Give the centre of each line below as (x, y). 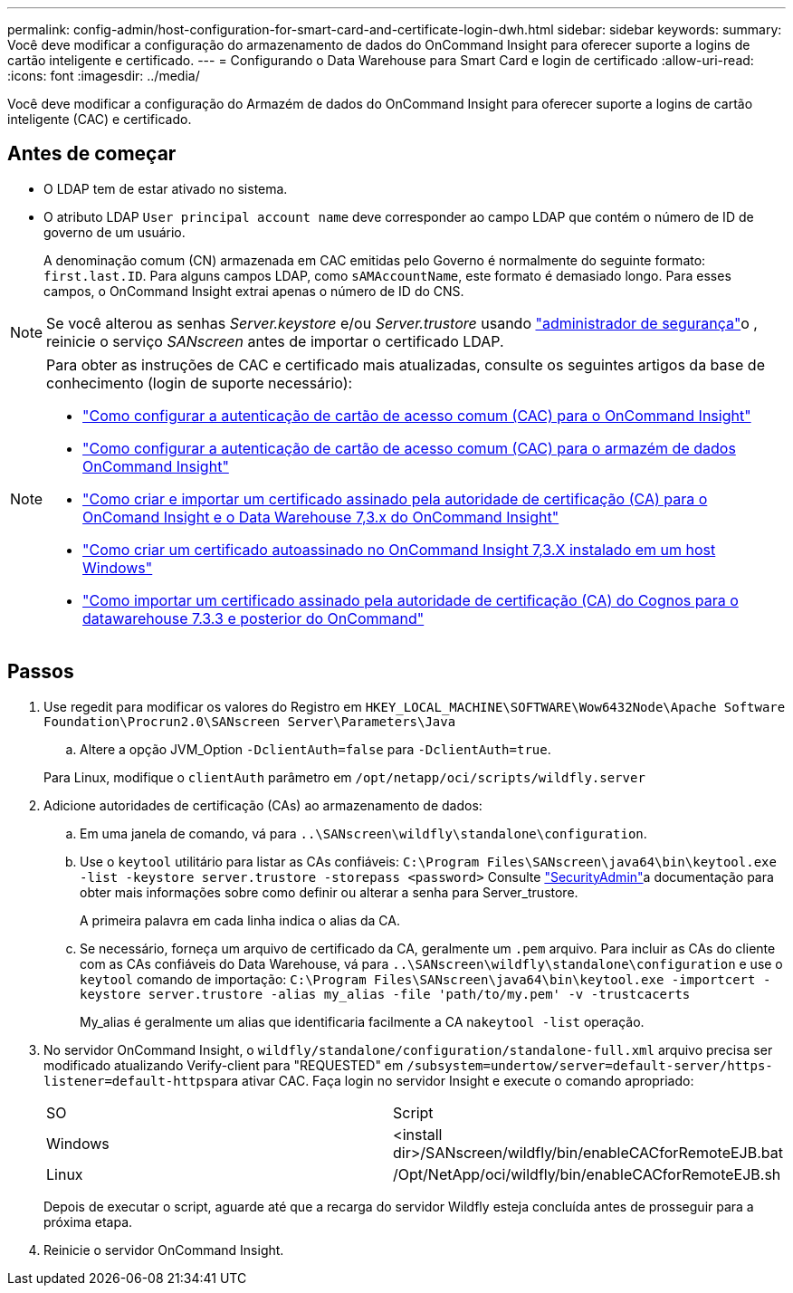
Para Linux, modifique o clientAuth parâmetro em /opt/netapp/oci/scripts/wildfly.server (344, 777)
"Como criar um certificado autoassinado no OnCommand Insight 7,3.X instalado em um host (399, 549)
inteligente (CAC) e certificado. (100, 119)
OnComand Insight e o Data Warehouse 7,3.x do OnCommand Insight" (321, 517)
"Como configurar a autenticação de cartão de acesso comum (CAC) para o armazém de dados (409, 448)
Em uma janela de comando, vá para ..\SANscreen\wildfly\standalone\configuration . (363, 833)
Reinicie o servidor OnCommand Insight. (164, 1250)
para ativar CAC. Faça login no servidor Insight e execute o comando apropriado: (453, 1080)
